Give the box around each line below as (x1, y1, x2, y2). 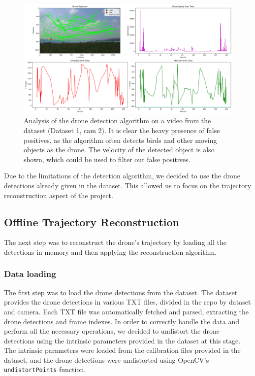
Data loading (4, 268, 56, 280)
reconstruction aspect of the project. (4, 190, 113, 200)
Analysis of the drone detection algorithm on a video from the (24, 115, 211, 126)
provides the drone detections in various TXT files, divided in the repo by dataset (4, 297, 251, 307)
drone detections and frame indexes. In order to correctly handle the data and (4, 316, 239, 326)
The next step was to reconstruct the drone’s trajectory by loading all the (4, 237, 226, 247)
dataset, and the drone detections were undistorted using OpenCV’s (4, 354, 209, 365)
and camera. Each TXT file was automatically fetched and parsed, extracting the (4, 306, 249, 316)
